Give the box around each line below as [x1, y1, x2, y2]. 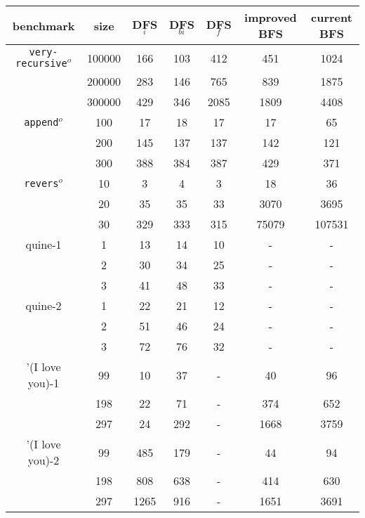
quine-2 [25, 297, 62, 313]
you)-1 [27, 375, 60, 391]
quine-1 [25, 236, 62, 252]
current [311, 9, 352, 25]
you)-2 [27, 452, 60, 468]
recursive [15, 58, 67, 69]
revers [24, 177, 59, 189]
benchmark [12, 17, 75, 34]
